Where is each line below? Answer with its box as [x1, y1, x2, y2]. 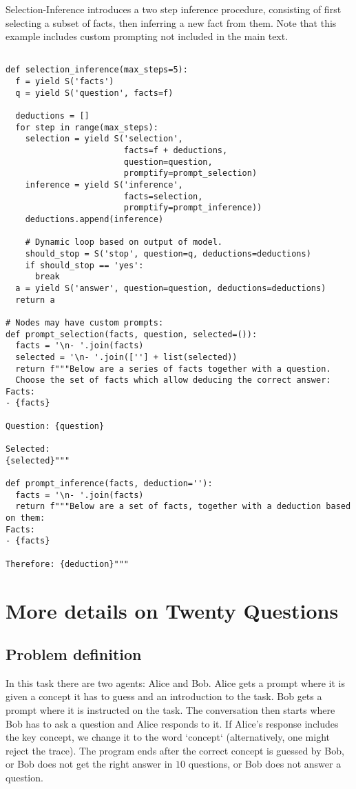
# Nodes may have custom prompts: [6, 317, 164, 328]
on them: [6, 513, 45, 523]
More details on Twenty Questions [6, 596, 339, 624]
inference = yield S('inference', [25, 180, 183, 190]
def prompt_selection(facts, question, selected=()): [6, 329, 258, 339]
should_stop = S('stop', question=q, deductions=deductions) [25, 248, 311, 259]
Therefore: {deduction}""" [6, 559, 129, 569]
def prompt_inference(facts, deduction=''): [6, 479, 213, 489]
